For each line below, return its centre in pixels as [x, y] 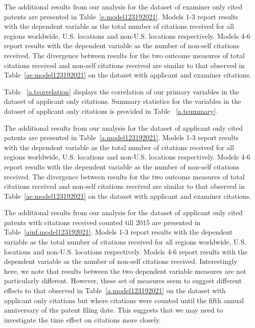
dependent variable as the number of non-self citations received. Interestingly [121, 261]
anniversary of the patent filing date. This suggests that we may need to [114, 310]
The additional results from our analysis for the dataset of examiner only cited [123, 6]
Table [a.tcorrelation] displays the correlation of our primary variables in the [122, 91]
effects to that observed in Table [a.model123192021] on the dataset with [115, 290]
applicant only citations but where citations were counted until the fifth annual [124, 300]
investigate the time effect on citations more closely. [82, 319]
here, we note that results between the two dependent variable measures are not [125, 271]
